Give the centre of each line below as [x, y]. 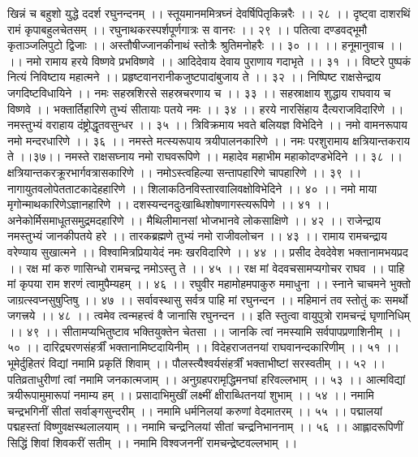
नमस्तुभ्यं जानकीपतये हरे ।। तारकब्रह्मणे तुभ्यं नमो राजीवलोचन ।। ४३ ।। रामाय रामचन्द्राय [197, 236]
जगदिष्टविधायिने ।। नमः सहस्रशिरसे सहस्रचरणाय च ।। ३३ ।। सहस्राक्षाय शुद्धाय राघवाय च [199, 92]
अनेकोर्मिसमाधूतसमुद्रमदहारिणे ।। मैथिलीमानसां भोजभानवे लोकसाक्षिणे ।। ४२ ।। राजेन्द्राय [194, 220]
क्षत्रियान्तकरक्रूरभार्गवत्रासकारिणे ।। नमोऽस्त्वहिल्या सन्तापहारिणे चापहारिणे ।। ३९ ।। [185, 172]
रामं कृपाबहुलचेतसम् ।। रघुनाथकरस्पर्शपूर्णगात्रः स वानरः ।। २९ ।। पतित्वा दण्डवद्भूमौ [187, 29]
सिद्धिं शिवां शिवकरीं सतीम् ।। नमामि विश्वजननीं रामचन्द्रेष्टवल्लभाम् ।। [153, 443]
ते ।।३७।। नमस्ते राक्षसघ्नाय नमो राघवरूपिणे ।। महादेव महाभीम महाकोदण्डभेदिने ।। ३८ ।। [205, 156]
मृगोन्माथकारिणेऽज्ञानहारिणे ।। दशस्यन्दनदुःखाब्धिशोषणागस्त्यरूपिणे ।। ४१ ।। [169, 204]
